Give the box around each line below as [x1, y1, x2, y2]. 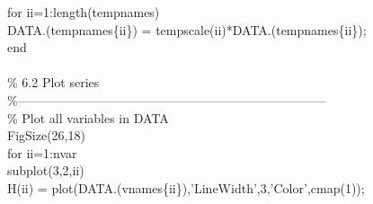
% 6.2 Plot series [7, 73, 100, 92]
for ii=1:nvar [7, 143, 77, 162]
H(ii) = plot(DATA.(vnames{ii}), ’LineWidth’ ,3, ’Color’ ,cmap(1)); [7, 178, 365, 197]
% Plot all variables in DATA [7, 108, 169, 127]
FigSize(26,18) [7, 126, 85, 145]
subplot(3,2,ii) [7, 161, 84, 180]
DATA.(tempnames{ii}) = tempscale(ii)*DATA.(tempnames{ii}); [7, 20, 367, 39]
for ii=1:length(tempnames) [7, 3, 160, 21]
